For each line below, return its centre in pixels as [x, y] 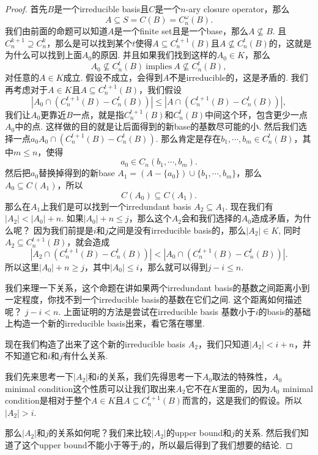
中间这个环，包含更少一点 [257, 114]
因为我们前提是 [63, 230]
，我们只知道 [224, 343]
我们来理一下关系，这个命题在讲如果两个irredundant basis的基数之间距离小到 [157, 287]
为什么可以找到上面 [43, 55]
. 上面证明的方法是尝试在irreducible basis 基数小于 [157, 311]
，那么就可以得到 [173, 266]
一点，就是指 [98, 114]
